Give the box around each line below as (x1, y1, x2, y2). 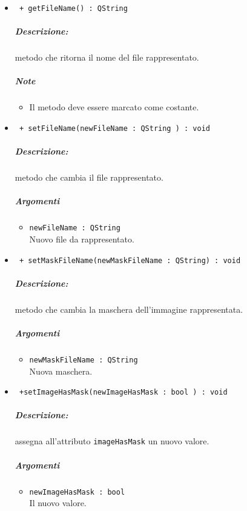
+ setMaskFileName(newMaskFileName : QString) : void (19, 256, 241, 265)
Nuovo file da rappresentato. (29, 233, 134, 245)
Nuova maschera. (29, 364, 93, 377)
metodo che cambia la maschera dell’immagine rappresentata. (15, 302, 243, 315)
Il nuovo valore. (29, 496, 87, 509)
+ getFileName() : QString (19, 4, 128, 13)
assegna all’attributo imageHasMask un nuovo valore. (15, 435, 209, 447)
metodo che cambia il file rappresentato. (15, 171, 163, 184)
